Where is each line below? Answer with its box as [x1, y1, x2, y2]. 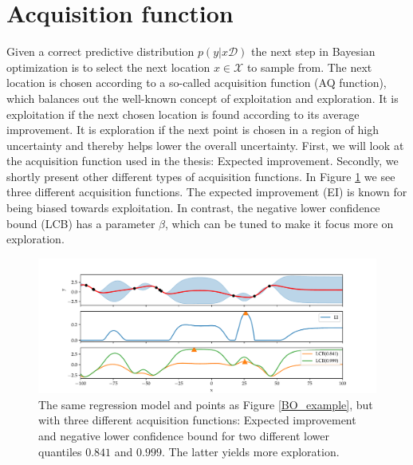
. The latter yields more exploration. [161, 443, 340, 459]
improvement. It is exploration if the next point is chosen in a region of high [6, 121, 380, 138]
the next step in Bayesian [251, 43, 376, 60]
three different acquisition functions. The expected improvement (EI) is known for [6, 183, 407, 200]
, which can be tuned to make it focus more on [165, 215, 394, 231]
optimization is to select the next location [6, 58, 210, 75]
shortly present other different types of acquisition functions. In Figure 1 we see [6, 167, 395, 184]
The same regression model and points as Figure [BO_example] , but [38, 396, 373, 412]
